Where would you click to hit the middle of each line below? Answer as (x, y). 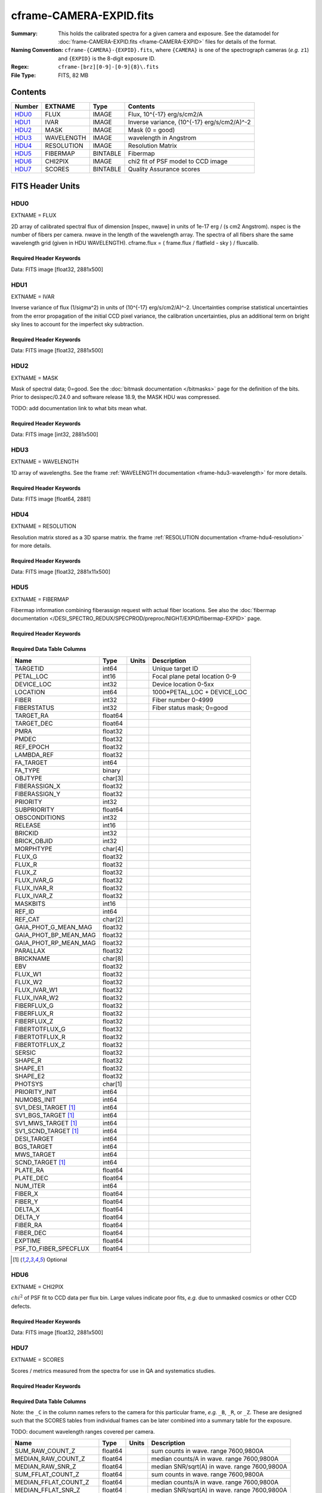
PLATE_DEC (32, 1178)
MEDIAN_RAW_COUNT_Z (50, 1459)
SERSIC (25, 1052)
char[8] (113, 959)
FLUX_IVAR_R (34, 888)
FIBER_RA (29, 1225)
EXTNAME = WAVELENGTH (45, 462)
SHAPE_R (28, 1060)
